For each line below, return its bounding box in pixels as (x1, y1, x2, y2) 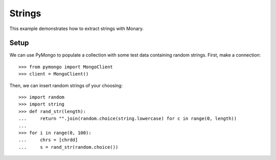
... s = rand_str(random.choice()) (18, 144, 119, 150)
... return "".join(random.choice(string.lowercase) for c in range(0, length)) (18, 116, 237, 122)
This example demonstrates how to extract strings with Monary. (9, 25, 144, 32)
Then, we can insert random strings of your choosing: (9, 82, 123, 89)
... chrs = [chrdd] (18, 137, 78, 143)
